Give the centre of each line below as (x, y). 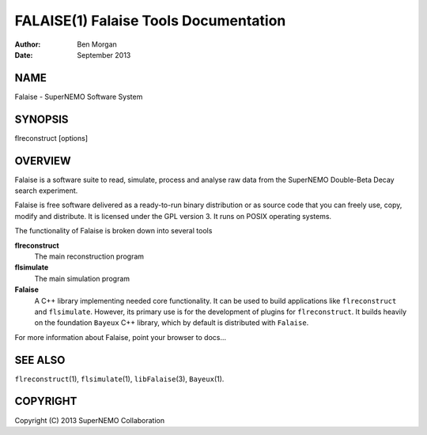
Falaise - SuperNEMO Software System (79, 96)
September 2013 (104, 55)
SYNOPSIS (42, 119)
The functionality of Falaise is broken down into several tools (113, 231)
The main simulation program (82, 278)
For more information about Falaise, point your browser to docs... (121, 337)
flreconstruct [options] (51, 138)
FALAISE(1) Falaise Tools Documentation (150, 21)
